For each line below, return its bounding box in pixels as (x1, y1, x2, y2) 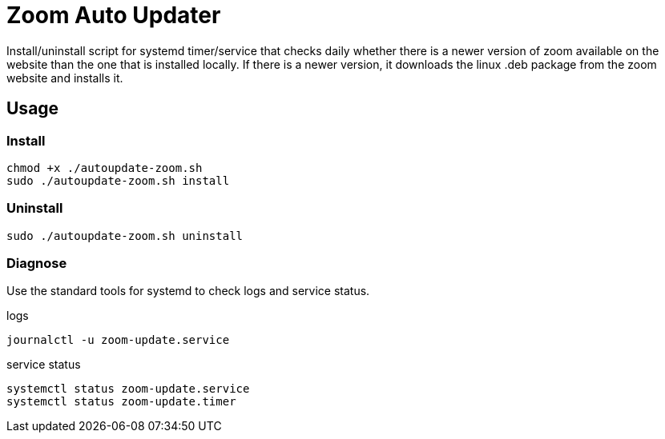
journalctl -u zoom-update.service (6, 333, 230, 347)
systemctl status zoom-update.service (6, 382, 250, 396)
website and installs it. (6, 70, 123, 85)
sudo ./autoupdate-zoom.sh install (6, 174, 230, 187)
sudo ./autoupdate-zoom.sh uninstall (6, 229, 244, 242)
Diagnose (6, 255, 67, 272)
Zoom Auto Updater (6, 2, 221, 29)
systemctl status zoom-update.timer (6, 395, 236, 409)
